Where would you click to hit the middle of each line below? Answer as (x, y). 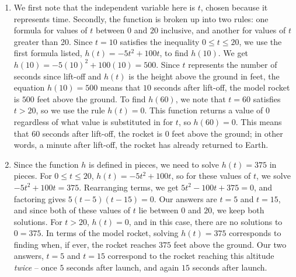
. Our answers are (185, 198)
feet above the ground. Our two (230, 244)
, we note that (201, 98)
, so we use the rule (70, 110)
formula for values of (51, 30)
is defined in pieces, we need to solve (154, 164)
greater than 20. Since (53, 41)
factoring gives (40, 198)
